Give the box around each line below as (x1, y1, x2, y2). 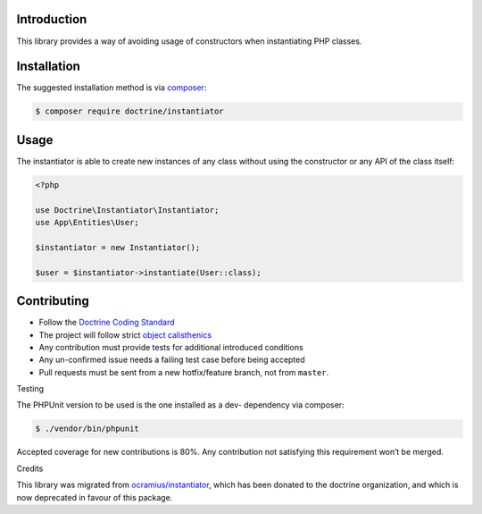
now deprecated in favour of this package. (16, 492, 173, 502)
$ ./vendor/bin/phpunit (35, 424, 140, 434)
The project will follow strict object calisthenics (38, 329, 212, 340)
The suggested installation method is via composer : (16, 82, 207, 93)
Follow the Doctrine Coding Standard (38, 317, 175, 328)
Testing (16, 383, 45, 394)
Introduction (16, 12, 87, 27)
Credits (16, 463, 44, 474)
